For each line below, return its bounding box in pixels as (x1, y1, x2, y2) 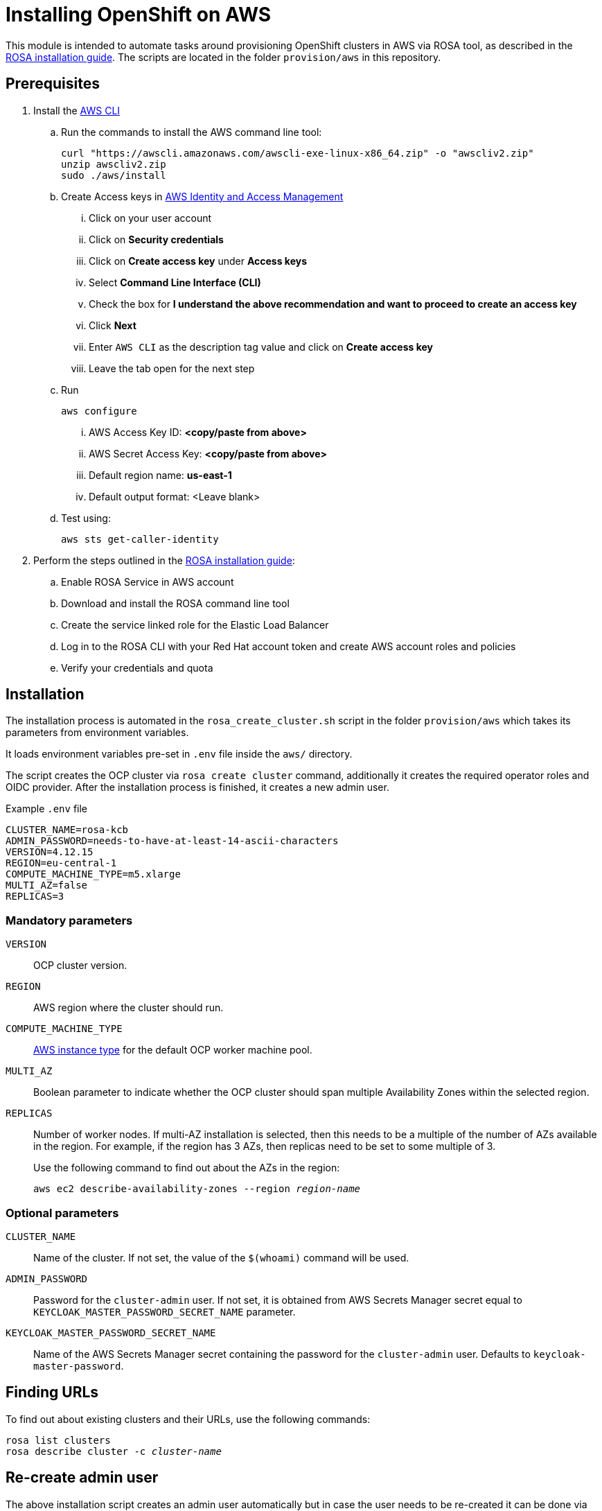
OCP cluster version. (33, 959, 127, 972)
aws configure (61, 405, 137, 417)
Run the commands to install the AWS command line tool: (61, 125, 322, 138)
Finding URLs (6, 1383, 99, 1401)
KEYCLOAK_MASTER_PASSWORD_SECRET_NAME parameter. (33, 1305, 296, 1318)
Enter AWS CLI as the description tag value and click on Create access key (89, 340, 434, 353)
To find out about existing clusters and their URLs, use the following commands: (6, 1413, 371, 1425)
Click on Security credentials (89, 233, 224, 245)
